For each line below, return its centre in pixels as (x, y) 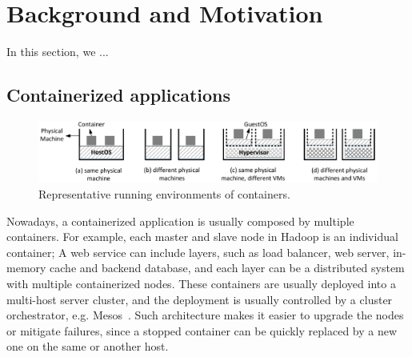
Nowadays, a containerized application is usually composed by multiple (180, 221)
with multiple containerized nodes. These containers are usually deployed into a (201, 283)
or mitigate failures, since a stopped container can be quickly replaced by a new (202, 330)
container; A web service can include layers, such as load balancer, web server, (198, 252)
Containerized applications (119, 95)
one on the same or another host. (88, 346)
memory (26, 268)
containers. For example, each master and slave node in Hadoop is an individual (202, 237)
